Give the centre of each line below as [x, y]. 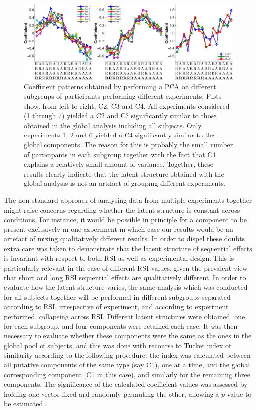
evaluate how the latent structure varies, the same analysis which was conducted [126, 287]
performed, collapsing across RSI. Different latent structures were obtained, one [125, 316]
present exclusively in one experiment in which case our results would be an [119, 229]
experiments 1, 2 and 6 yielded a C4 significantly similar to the [119, 135]
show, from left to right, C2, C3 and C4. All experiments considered [127, 106]
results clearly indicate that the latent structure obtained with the [124, 173]
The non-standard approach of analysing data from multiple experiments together [128, 200]
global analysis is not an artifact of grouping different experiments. [125, 183]
